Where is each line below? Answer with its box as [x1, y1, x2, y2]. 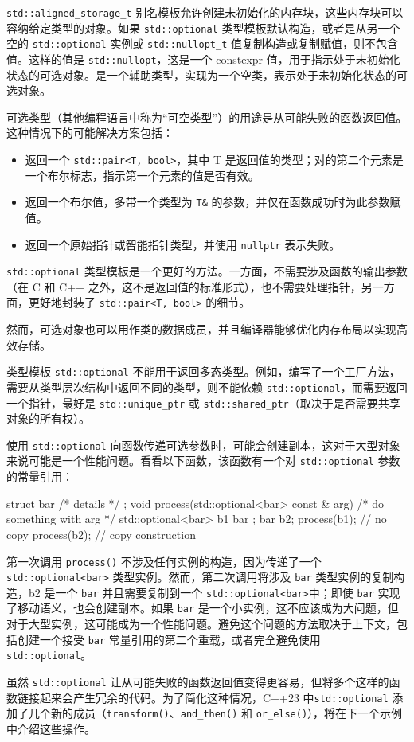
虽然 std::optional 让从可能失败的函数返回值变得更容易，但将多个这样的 [6, 674, 389, 690]
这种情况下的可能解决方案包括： [6, 124, 174, 141]
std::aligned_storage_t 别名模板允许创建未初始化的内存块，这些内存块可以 [6, 4, 404, 20]
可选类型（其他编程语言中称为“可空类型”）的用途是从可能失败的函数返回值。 [6, 108, 408, 125]
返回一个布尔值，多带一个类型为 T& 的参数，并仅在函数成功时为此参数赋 [25, 193, 401, 210]
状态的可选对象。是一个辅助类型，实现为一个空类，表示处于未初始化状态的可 [6, 66, 408, 83]
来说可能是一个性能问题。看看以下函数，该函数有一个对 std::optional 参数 [6, 452, 400, 469]
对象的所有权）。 [6, 410, 90, 427]
